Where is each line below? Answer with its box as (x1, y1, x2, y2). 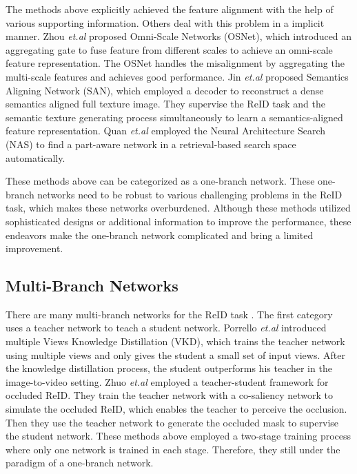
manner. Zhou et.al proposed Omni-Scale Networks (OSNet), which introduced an (6, 29, 352, 43)
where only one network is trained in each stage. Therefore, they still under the (6, 442, 340, 456)
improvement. (6, 241, 63, 256)
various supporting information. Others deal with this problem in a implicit (6, 15, 325, 30)
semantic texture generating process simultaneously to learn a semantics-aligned (6, 110, 343, 124)
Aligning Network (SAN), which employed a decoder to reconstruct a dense (6, 83, 324, 97)
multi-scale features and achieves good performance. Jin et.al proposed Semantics (6, 69, 349, 83)
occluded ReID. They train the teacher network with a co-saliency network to (6, 388, 334, 402)
